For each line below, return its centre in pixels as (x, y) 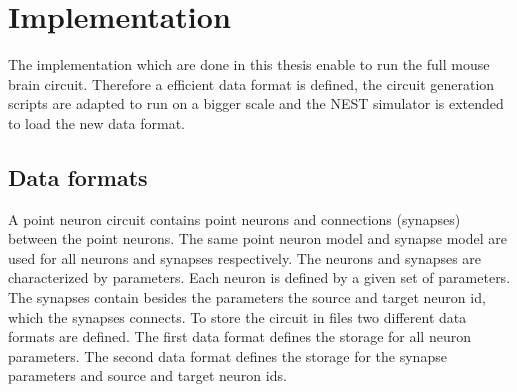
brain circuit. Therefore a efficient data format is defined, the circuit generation (251, 83)
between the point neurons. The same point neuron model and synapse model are (257, 238)
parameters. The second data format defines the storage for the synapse (227, 355)
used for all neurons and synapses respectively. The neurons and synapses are (245, 257)
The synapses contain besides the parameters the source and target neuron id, (247, 297)
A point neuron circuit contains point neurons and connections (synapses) (234, 218)
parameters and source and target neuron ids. (147, 375)
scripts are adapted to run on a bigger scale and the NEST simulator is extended (256, 103)
